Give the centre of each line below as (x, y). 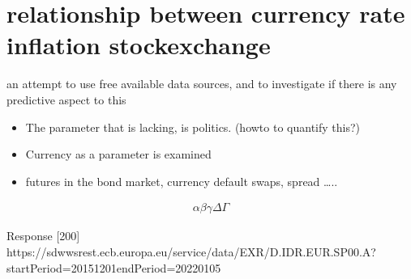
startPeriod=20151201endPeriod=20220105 (114, 267)
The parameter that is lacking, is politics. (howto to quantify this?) (193, 127)
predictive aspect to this (66, 99)
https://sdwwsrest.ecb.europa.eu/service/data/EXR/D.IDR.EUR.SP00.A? (191, 251)
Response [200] (43, 236)
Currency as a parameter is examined (118, 154)
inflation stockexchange (139, 45)
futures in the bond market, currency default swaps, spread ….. (182, 181)
